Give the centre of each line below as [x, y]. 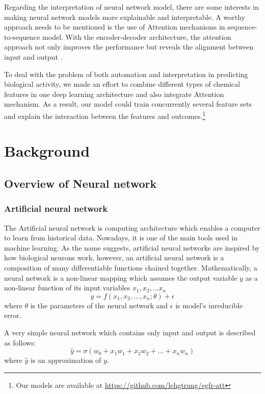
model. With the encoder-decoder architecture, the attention [137, 36]
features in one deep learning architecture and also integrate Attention [114, 94]
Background [47, 151]
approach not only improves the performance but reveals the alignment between [129, 47]
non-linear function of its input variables [67, 288]
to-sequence [22, 36]
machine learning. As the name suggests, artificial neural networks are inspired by [132, 247]
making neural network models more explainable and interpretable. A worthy [125, 17]
